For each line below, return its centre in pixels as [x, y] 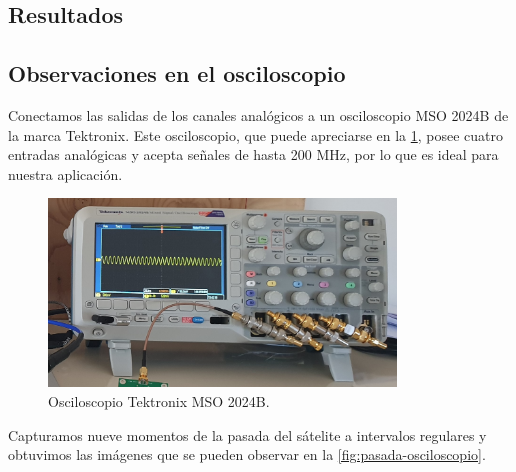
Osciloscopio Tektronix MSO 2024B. [159, 400]
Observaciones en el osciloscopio [177, 73]
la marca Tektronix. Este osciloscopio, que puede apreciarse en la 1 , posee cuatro [256, 134]
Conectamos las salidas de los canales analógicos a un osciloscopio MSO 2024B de [258, 114]
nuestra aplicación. [65, 173]
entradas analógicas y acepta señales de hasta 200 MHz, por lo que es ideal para [253, 154]
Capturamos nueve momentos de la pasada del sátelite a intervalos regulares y [247, 434]
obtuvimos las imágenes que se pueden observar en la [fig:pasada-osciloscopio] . [247, 454]
